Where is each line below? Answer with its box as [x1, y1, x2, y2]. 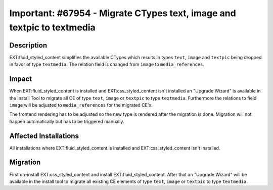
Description [9, 41, 48, 50]
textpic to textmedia [9, 22, 96, 33]
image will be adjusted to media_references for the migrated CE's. [9, 102, 153, 108]
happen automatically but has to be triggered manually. [9, 118, 124, 124]
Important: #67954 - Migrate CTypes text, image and [9, 8, 236, 19]
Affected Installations [9, 131, 79, 140]
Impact [9, 75, 32, 83]
